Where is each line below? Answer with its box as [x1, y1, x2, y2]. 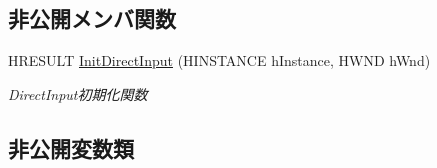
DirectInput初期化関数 [8, 83, 148, 104]
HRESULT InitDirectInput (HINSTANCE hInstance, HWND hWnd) [8, 50, 431, 71]
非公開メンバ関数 [8, 3, 176, 34]
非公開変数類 [8, 132, 134, 163]
